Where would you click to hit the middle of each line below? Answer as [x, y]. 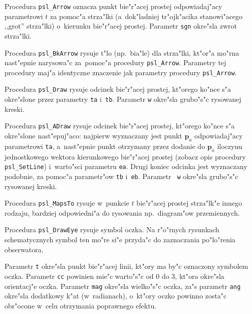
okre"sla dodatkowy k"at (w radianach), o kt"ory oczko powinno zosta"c [116, 296]
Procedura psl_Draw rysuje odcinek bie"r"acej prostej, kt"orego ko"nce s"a [118, 89]
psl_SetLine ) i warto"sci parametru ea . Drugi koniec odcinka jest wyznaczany [126, 166]
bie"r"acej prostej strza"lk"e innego [189, 203]
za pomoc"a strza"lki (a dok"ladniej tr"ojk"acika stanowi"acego [147, 16]
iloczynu [230, 146]
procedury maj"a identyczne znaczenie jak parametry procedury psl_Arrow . [121, 72]
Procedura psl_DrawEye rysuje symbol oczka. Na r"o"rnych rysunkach [112, 229]
